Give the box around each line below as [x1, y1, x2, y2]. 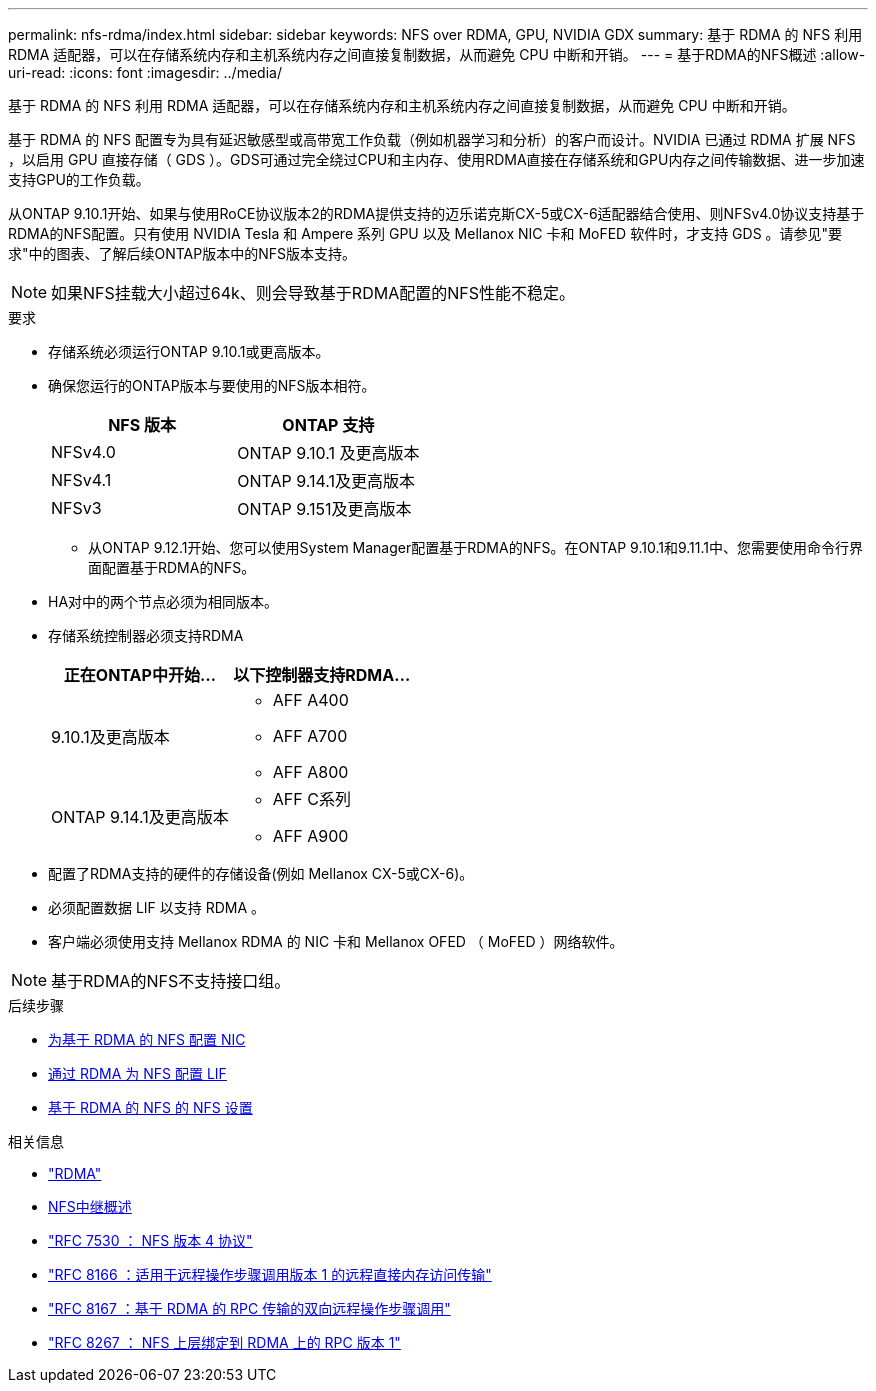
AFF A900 [272, 826, 349, 846]
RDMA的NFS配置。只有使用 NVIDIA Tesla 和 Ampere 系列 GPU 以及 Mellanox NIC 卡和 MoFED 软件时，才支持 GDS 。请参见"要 [8, 225, 843, 242]
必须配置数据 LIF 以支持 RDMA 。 [48, 899, 266, 916]
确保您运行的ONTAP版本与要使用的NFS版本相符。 [48, 377, 376, 394]
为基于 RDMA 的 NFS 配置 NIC [48, 1031, 246, 1048]
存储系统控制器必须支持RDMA [48, 627, 244, 644]
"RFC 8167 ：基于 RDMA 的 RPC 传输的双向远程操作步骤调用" [48, 1300, 451, 1317]
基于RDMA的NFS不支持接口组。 [51, 971, 291, 991]
